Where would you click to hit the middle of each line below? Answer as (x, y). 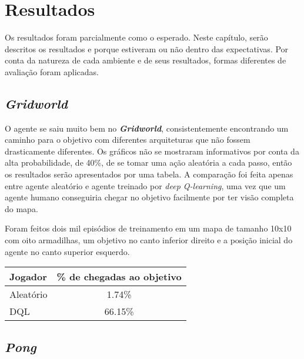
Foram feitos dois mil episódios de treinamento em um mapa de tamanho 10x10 (148, 228)
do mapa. (21, 208)
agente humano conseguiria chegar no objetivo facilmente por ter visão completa (149, 197)
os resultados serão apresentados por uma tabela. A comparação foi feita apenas (149, 174)
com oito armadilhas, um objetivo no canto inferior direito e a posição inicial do (149, 240)
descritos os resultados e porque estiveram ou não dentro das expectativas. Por (147, 48)
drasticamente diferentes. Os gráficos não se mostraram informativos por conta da (152, 151)
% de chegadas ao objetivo (119, 277)
